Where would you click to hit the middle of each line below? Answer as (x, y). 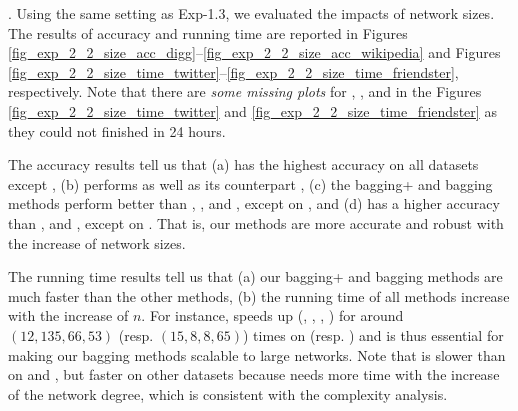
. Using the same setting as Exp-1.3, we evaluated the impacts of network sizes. (251, 13)
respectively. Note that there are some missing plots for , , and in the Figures (245, 91)
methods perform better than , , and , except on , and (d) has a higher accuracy (254, 203)
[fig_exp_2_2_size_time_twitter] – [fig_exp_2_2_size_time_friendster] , (233, 71)
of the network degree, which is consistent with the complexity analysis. (228, 393)
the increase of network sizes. (97, 242)
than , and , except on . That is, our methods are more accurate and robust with (256, 222)
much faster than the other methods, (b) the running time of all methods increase (259, 295)
